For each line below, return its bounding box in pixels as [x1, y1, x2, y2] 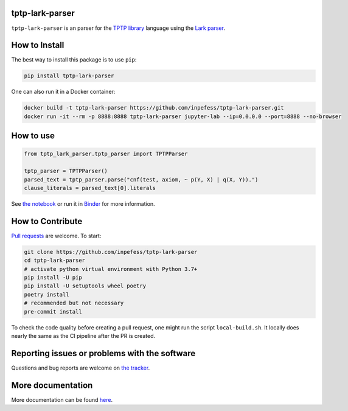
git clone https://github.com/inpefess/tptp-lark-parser [24, 248, 198, 255]
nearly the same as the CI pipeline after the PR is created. [11, 332, 156, 339]
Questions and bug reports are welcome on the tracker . [11, 364, 150, 371]
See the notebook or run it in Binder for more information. [11, 200, 155, 207]
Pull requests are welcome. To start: [11, 232, 102, 239]
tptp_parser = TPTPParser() [24, 167, 108, 175]
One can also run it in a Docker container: [11, 88, 116, 96]
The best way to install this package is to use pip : [11, 56, 137, 63]
